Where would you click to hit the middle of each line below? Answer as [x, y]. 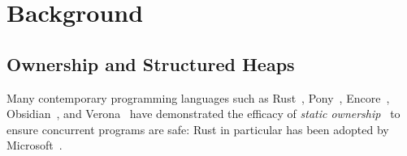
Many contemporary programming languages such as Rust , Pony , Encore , [198, 97]
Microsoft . [35, 145]
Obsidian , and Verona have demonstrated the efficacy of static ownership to [203, 114]
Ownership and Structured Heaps [151, 63]
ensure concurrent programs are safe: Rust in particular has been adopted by [198, 129]
